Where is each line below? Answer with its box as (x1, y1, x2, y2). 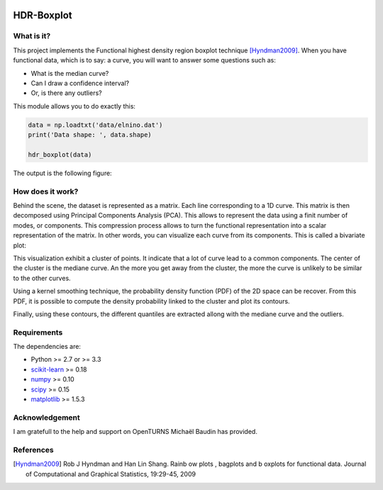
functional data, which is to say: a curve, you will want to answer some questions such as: (13, 56, 276, 65)
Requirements (13, 327, 63, 337)
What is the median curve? (30, 69, 109, 77)
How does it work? (13, 186, 79, 196)
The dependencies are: (13, 343, 82, 351)
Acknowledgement (13, 412, 81, 422)
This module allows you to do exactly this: (13, 101, 136, 110)
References (13, 445, 54, 455)
